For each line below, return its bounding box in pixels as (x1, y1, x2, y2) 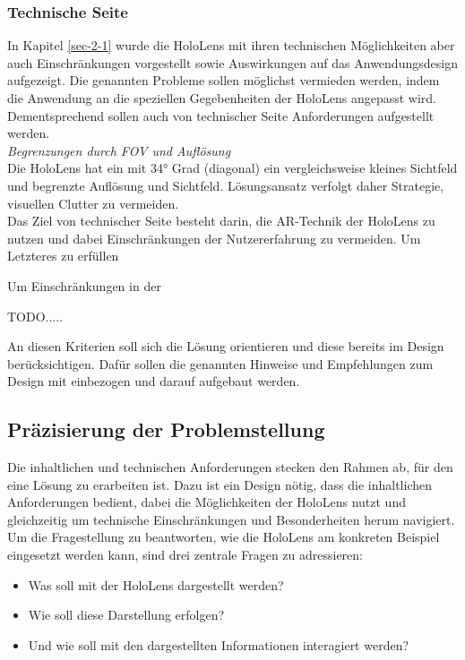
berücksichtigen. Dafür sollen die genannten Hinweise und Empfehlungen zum (7, 354, 434, 373)
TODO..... (7, 306, 64, 325)
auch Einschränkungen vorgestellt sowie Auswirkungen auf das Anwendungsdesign (7, 53, 458, 72)
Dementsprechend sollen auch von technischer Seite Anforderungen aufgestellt (7, 106, 435, 124)
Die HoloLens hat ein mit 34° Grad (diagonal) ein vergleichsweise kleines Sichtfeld (7, 159, 458, 177)
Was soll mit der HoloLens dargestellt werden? (28, 575, 284, 594)
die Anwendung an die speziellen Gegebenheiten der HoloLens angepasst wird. (7, 89, 437, 107)
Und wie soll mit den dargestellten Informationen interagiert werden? (28, 635, 409, 654)
